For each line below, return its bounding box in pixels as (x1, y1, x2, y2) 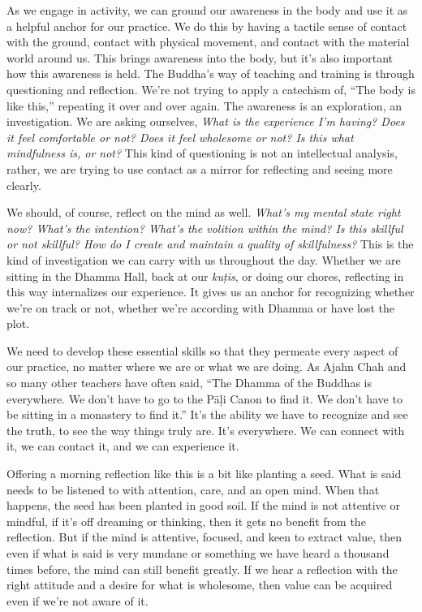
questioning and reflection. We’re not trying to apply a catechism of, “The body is (6, 80, 416, 97)
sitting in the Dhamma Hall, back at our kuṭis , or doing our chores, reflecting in (6, 267, 404, 284)
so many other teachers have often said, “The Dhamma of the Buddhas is (6, 374, 372, 391)
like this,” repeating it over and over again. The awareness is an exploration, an (6, 97, 402, 114)
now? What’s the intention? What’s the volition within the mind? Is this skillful (6, 219, 403, 236)
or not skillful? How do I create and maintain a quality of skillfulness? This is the (6, 235, 414, 252)
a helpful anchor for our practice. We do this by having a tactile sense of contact (6, 17, 407, 34)
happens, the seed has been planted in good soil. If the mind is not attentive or (6, 497, 400, 514)
